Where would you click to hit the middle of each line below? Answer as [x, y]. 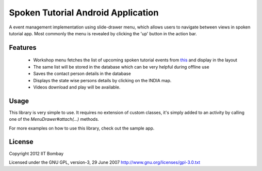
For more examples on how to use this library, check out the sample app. [82, 128]
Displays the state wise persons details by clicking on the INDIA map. [102, 80]
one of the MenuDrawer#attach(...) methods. [54, 119]
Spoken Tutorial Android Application [84, 13]
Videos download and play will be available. [77, 87]
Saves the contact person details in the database [82, 74]
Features [23, 48]
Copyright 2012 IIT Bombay [36, 153]
